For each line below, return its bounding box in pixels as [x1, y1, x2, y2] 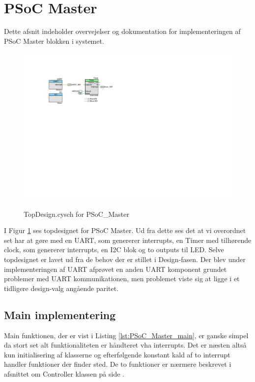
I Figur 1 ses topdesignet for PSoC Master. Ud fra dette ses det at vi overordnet [4, 225, 246, 235]
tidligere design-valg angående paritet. [4, 283, 119, 293]
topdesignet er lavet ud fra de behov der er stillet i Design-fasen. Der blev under [4, 254, 246, 264]
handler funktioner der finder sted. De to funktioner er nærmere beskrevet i [4, 359, 231, 369]
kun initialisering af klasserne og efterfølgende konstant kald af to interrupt [4, 349, 230, 359]
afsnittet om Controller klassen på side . [4, 369, 124, 379]
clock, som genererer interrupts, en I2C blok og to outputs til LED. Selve [4, 244, 224, 255]
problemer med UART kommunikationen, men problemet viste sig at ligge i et [4, 273, 240, 284]
